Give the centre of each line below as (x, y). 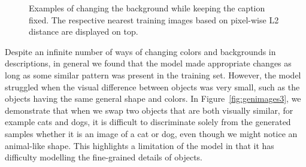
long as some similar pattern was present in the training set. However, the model (153, 75)
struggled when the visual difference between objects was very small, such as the (152, 86)
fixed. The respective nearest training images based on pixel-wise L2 (154, 19)
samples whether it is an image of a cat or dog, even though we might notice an (151, 133)
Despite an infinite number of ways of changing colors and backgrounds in (140, 51)
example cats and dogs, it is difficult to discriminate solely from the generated (148, 122)
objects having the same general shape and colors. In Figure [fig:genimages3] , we (153, 98)
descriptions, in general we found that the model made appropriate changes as (148, 63)
